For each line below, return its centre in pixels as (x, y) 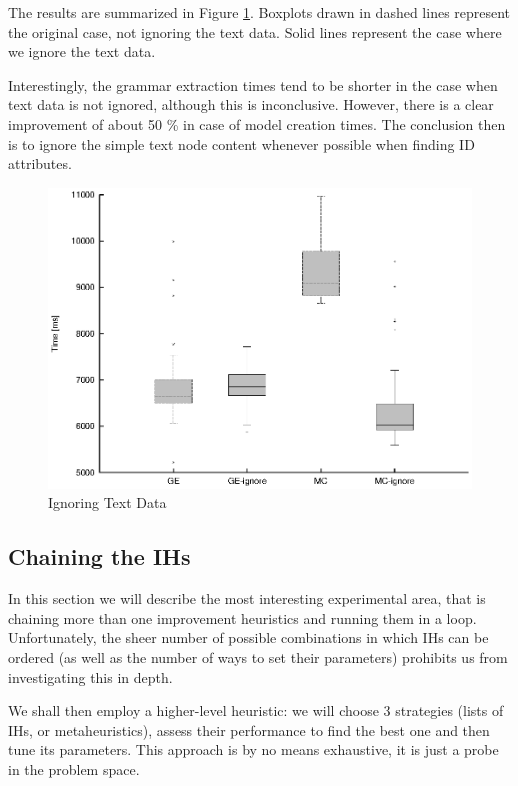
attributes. (40, 163)
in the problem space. (74, 769)
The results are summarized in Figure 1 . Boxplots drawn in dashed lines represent (259, 12)
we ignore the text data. (82, 51)
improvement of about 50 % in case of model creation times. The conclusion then (257, 123)
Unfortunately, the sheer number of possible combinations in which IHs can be (248, 637)
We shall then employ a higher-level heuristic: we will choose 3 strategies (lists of (256, 710)
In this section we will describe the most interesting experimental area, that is (247, 598)
